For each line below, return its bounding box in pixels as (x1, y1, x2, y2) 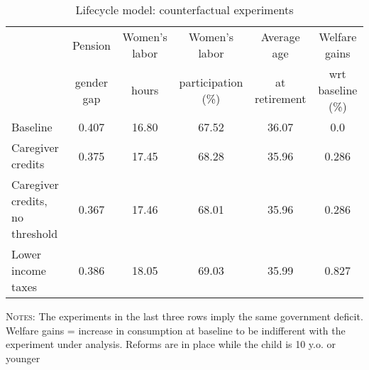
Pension (72, 36, 111, 53)
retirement (254, 89, 307, 107)
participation (179, 73, 243, 90)
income (11, 262, 46, 278)
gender (75, 73, 109, 90)
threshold (11, 225, 58, 241)
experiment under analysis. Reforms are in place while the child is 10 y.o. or (6, 337, 336, 352)
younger (6, 350, 40, 365)
